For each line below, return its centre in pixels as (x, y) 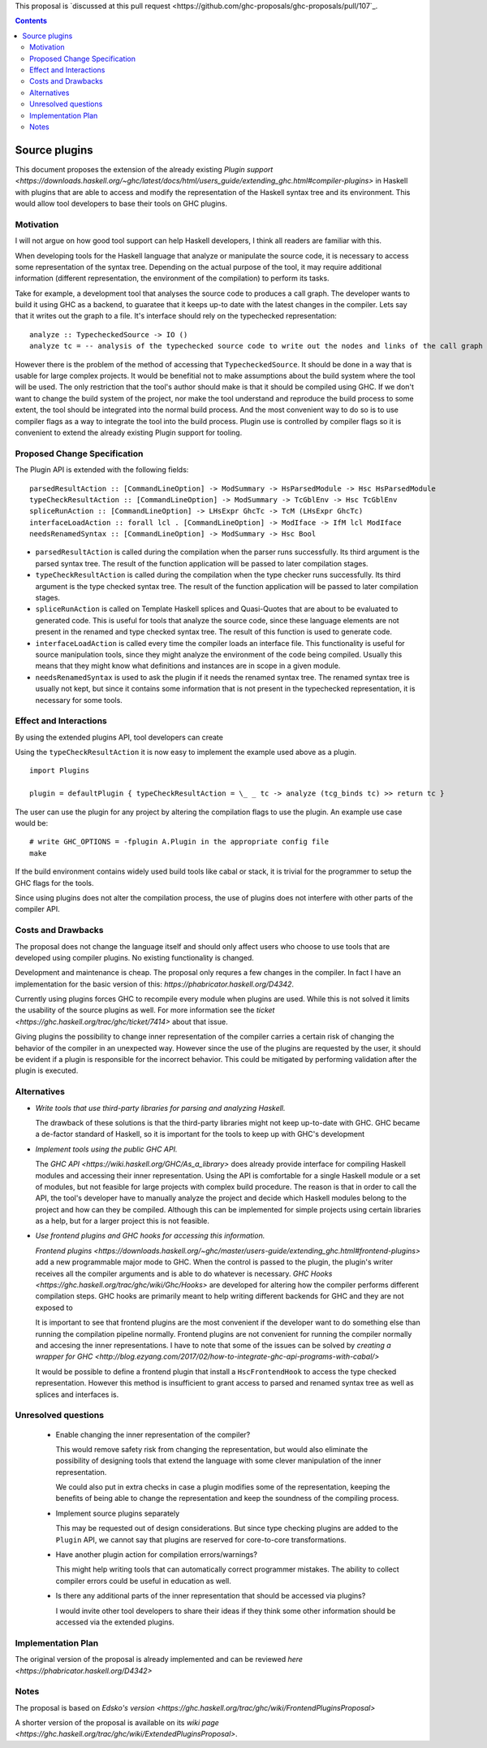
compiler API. (37, 909)
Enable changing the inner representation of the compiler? (153, 1434)
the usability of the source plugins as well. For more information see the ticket (145, 1010)
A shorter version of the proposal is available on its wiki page (117, 1723)
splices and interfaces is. (77, 1394)
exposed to (54, 1308)
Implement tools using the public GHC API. (106, 1149)
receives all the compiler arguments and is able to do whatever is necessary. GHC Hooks (184, 1273)
